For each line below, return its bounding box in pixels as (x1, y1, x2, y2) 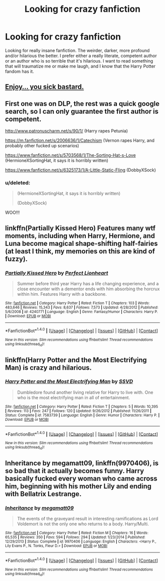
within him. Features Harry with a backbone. (17, 291, 107, 297)
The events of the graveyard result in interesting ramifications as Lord (17, 516, 159, 522)
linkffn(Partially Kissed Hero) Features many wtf (5, 224, 156, 232)
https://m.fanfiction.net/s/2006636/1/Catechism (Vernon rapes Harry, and (5, 137, 155, 143)
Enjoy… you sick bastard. (5, 83, 84, 91)
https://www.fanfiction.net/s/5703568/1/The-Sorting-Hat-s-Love (5, 152, 136, 158)
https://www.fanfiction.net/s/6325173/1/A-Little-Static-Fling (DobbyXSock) (5, 167, 156, 173)
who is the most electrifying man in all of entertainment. (17, 394, 130, 400)
